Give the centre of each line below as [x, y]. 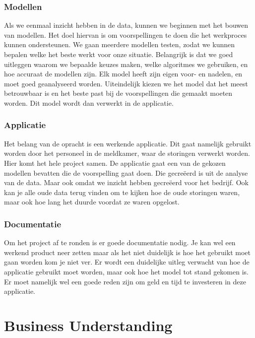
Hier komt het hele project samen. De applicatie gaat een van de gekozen [115, 163]
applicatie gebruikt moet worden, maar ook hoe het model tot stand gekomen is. [126, 271]
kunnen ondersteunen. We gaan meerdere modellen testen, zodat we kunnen [119, 44]
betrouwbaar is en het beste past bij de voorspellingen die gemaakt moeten [118, 93]
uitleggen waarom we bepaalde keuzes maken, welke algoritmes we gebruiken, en [126, 64]
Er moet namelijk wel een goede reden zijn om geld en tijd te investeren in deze [125, 281]
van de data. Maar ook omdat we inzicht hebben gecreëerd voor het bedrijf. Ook [126, 182]
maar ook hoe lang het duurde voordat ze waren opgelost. [92, 202]
